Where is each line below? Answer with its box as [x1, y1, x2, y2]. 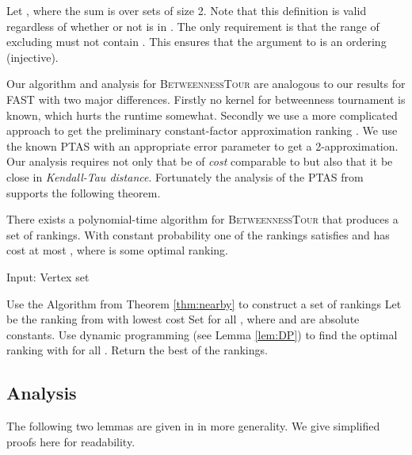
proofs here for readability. [6, 433, 135, 449]
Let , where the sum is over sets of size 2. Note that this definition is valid [6, 2, 367, 18]
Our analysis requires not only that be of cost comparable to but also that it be [6, 153, 393, 170]
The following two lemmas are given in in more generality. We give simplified [6, 418, 380, 434]
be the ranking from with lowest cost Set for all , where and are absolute [6, 311, 360, 327]
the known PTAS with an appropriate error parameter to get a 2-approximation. [6, 137, 399, 154]
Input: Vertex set [6, 268, 90, 285]
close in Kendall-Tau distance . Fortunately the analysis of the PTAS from [6, 168, 364, 185]
